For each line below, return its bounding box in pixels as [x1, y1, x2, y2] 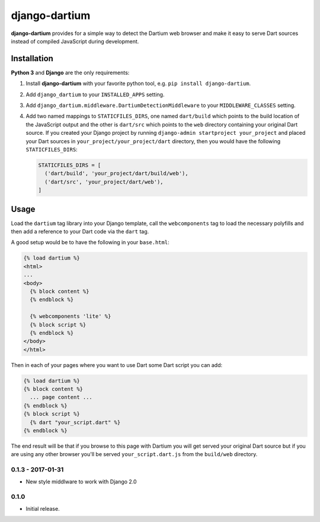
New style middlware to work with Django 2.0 [25, 478, 137, 485]
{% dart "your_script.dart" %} [30, 419, 121, 426]
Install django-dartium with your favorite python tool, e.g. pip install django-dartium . [25, 80, 251, 87]
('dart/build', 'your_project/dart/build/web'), [44, 170, 189, 177]
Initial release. [25, 505, 60, 512]
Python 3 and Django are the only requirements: [11, 69, 130, 76]
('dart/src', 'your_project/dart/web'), [44, 178, 164, 185]
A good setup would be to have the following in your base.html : [11, 239, 169, 246]
